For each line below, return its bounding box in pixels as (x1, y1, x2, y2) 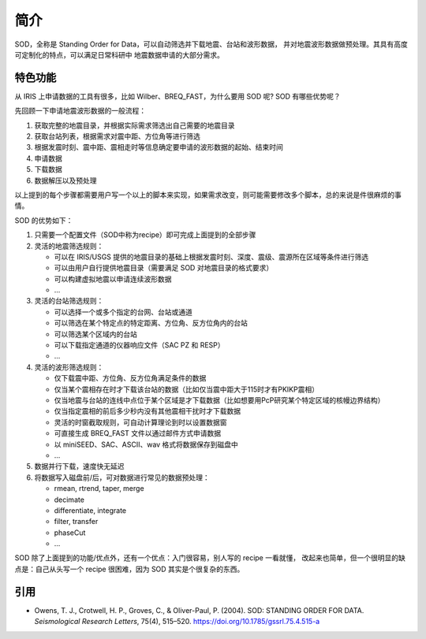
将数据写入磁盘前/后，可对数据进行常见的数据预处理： (34, 473, 211, 482)
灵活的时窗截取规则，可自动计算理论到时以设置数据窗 (54, 418, 227, 427)
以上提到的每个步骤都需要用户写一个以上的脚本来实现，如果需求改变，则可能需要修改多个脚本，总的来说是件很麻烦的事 (14, 190, 402, 199)
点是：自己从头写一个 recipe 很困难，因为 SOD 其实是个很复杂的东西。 (14, 564, 245, 574)
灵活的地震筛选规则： (34, 241, 104, 251)
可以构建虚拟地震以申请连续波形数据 (54, 274, 172, 284)
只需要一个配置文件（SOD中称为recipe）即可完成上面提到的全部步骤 (34, 230, 256, 240)
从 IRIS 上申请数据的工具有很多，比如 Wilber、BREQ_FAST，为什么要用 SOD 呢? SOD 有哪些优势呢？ (14, 91, 341, 101)
